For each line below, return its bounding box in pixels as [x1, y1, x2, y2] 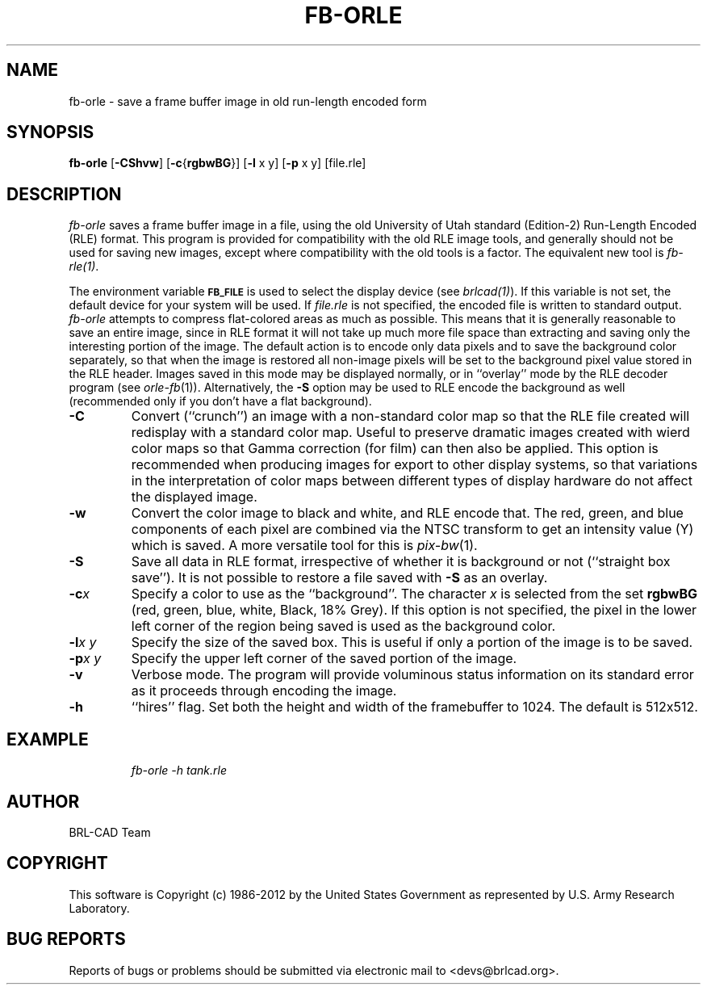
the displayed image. [131, 489, 257, 506]
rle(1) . [69, 259, 99, 274]
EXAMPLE [6, 729, 89, 750]
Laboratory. [69, 901, 130, 915]
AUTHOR [6, 791, 80, 812]
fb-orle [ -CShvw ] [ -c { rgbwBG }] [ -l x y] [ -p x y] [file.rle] [69, 156, 366, 170]
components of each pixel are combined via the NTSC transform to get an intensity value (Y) [131, 521, 694, 538]
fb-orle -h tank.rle [131, 763, 227, 778]
